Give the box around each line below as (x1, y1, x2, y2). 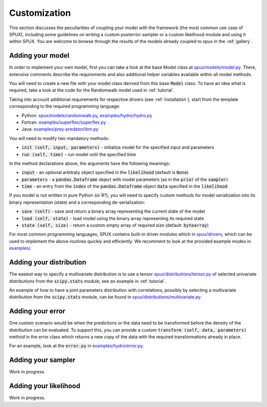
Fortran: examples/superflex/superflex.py (21, 119, 106, 125)
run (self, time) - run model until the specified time (21, 151, 136, 157)
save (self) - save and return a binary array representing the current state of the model (21, 208, 205, 215)
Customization (9, 7, 71, 18)
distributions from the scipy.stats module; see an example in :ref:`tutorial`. (9, 278, 167, 284)
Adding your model (9, 51, 69, 60)
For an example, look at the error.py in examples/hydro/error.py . (9, 343, 144, 349)
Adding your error (9, 307, 66, 316)
